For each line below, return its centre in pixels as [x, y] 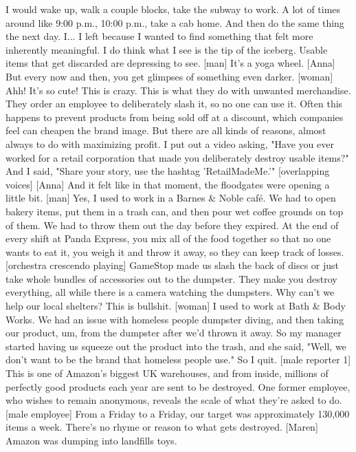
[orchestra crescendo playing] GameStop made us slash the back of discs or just [173, 265]
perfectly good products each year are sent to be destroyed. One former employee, [178, 386]
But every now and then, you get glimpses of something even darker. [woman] [169, 76]
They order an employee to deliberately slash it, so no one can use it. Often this [174, 104]
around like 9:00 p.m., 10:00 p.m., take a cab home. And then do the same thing [175, 22]
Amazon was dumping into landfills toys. [91, 440]
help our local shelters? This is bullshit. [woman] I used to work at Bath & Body [176, 306]
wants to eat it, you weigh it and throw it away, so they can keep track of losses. [175, 251]
